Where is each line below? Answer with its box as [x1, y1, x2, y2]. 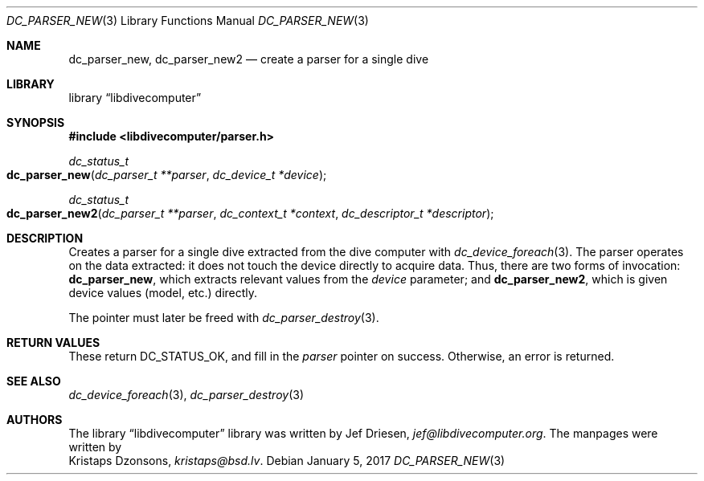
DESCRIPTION [6, 231, 84, 245]
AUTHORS [6, 413, 63, 426]
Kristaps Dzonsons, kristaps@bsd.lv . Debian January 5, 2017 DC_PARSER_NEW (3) [68, 454, 505, 467]
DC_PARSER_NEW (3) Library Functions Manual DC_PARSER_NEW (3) [6, 14, 369, 27]
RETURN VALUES [6, 336, 100, 349]
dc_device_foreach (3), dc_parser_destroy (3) [68, 388, 305, 402]
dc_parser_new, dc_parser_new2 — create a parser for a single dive [68, 52, 429, 66]
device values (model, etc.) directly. [68, 286, 258, 300]
